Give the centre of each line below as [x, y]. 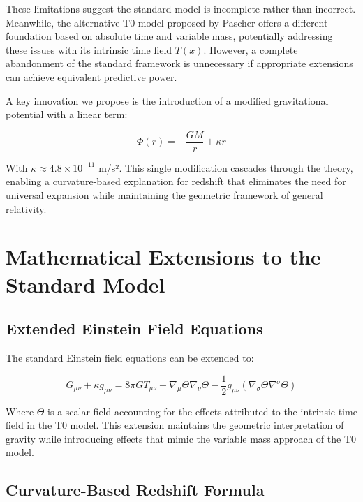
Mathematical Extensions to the [163, 257]
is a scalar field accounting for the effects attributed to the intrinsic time [202, 411]
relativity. [26, 208]
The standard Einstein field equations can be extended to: [130, 357]
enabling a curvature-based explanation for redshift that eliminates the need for [176, 181]
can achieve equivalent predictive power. [91, 76]
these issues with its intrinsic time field [89, 49]
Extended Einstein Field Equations [134, 328]
